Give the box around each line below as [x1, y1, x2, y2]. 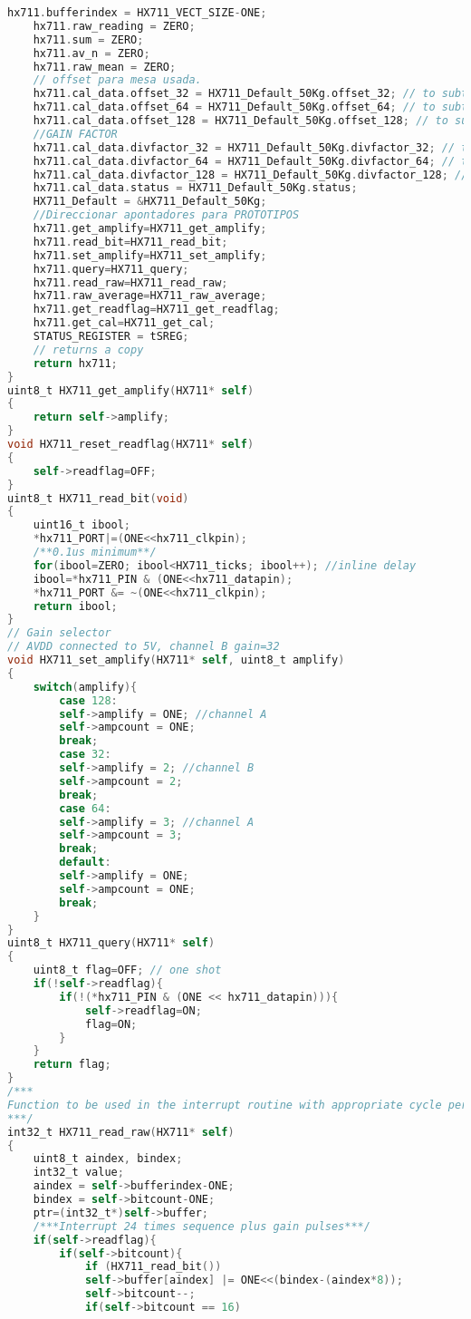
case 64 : [59, 801, 111, 815]
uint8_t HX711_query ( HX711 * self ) [7, 936, 216, 950]
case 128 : [59, 693, 118, 707]
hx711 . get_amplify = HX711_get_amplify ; [33, 222, 267, 235]
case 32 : [59, 748, 111, 761]
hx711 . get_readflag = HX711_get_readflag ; [33, 303, 280, 316]
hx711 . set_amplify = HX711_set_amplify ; [33, 248, 267, 262]
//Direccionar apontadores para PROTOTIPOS [33, 209, 300, 222]
